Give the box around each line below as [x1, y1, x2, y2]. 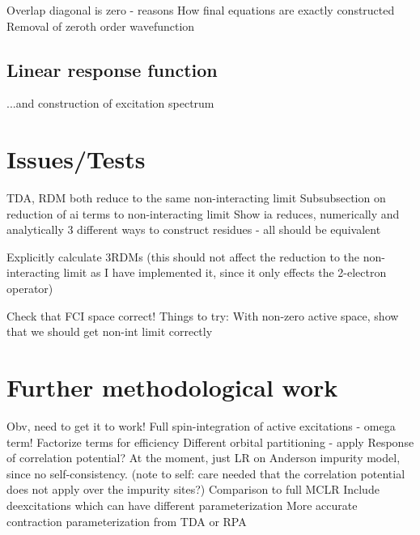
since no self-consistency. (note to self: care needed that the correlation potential [6, 465, 405, 482]
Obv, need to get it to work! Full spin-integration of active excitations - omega [6, 417, 396, 434]
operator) [6, 280, 53, 297]
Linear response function [6, 57, 218, 82]
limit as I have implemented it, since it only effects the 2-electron [63, 264, 387, 281]
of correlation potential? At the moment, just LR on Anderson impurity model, [6, 449, 401, 466]
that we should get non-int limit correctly [6, 323, 213, 340]
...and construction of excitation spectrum [6, 95, 214, 112]
